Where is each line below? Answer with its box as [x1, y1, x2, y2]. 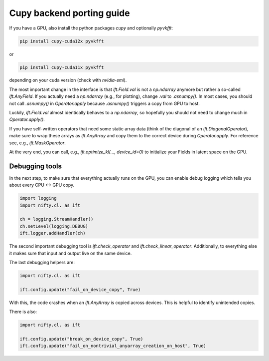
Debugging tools [9, 162, 62, 170]
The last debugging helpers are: [9, 260, 75, 265]
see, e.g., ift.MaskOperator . [9, 140, 66, 146]
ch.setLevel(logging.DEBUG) [19, 223, 88, 229]
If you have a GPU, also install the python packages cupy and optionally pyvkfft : [9, 25, 173, 31]
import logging [19, 195, 57, 201]
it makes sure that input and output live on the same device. [9, 250, 132, 256]
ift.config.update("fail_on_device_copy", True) [19, 287, 141, 292]
